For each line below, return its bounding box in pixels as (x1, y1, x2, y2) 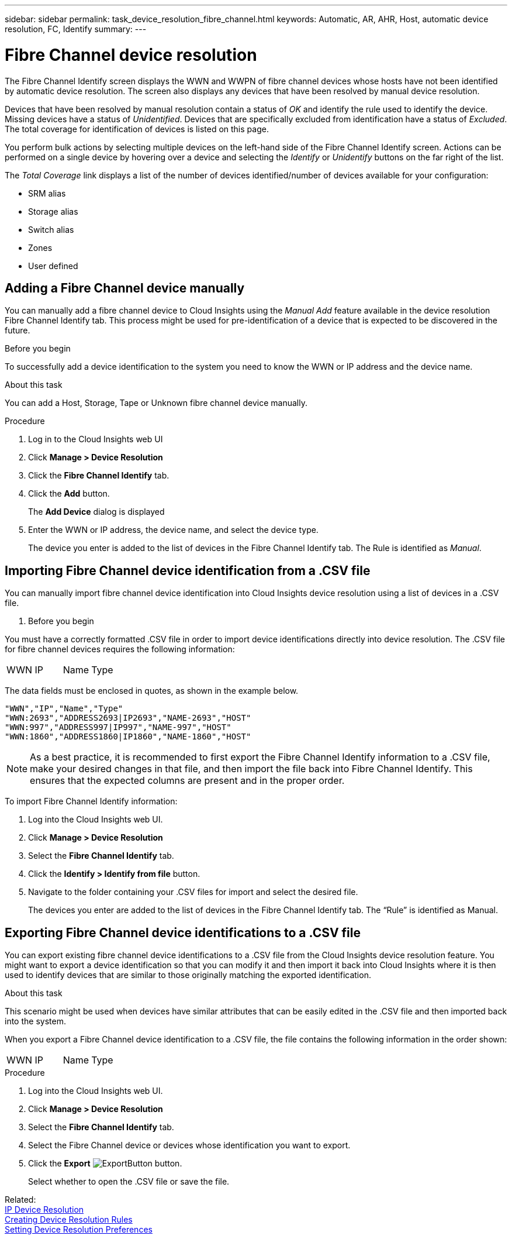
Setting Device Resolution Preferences (5, 1224, 153, 1235)
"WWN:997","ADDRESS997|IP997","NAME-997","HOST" (5, 722, 231, 732)
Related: (5, 1195, 36, 1205)
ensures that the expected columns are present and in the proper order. (30, 775, 345, 787)
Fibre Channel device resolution (5, 44, 257, 65)
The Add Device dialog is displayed (28, 507, 165, 517)
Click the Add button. (28, 488, 110, 499)
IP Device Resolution (5, 1204, 84, 1215)
